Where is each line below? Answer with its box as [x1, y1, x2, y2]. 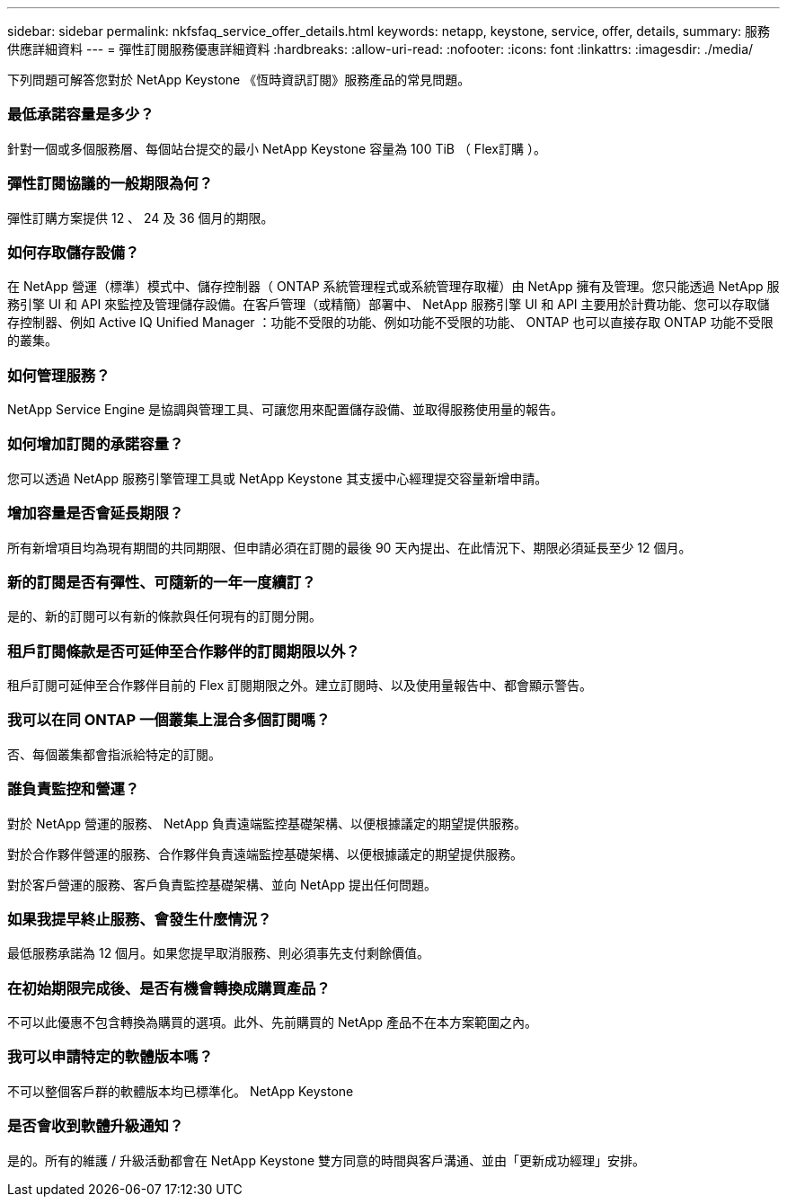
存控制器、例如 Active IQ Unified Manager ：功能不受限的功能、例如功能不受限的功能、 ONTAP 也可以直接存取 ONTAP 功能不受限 [7, 314, 774, 331]
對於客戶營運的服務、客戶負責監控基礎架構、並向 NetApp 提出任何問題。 [7, 876, 437, 892]
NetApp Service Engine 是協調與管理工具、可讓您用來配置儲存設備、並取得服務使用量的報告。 [7, 402, 564, 417]
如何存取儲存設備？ [7, 243, 140, 261]
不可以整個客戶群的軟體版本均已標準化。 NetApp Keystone [7, 1083, 354, 1099]
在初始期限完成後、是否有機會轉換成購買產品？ [7, 978, 331, 997]
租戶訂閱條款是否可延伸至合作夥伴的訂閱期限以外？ [7, 642, 360, 660]
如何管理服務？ [7, 366, 111, 385]
